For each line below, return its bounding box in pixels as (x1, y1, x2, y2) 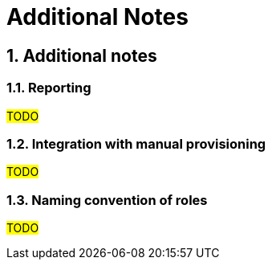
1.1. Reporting (6, 80, 91, 96)
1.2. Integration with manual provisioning (6, 135, 266, 152)
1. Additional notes (6, 45, 157, 66)
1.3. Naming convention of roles (6, 191, 208, 208)
